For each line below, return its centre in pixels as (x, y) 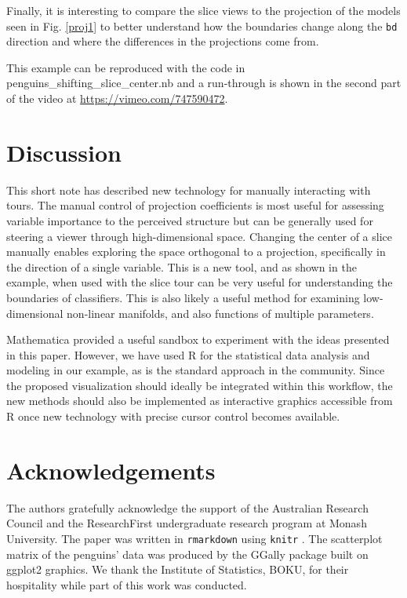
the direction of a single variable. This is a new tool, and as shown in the (182, 266)
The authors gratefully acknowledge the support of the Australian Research (187, 507)
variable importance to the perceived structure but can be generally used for (190, 220)
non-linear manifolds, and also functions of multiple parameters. (220, 313)
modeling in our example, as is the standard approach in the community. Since (196, 370)
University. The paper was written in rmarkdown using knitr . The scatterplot (194, 538)
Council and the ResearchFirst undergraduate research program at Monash (187, 523)
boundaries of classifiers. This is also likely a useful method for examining (183, 297)
